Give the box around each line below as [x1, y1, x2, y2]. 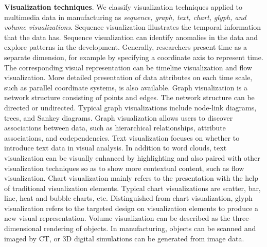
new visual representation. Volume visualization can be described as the [4, 213, 230, 223]
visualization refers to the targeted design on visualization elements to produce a [4, 202, 259, 213]
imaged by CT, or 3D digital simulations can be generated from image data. [4, 233, 244, 243]
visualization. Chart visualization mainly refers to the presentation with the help [4, 173, 259, 183]
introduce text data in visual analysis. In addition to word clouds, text [4, 142, 227, 153]
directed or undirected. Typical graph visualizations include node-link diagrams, [4, 102, 257, 112]
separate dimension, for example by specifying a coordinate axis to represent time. [4, 51, 263, 62]
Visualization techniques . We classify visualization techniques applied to [4, 2, 243, 12]
